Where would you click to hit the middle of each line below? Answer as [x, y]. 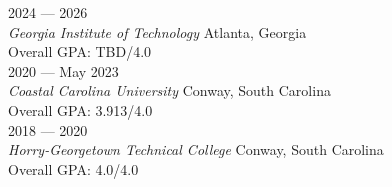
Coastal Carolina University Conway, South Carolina [169, 90]
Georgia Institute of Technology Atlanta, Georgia [157, 31]
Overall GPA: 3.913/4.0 [80, 109]
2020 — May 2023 [63, 70]
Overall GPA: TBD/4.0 [80, 51]
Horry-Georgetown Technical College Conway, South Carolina [196, 149]
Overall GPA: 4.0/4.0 [73, 168]
